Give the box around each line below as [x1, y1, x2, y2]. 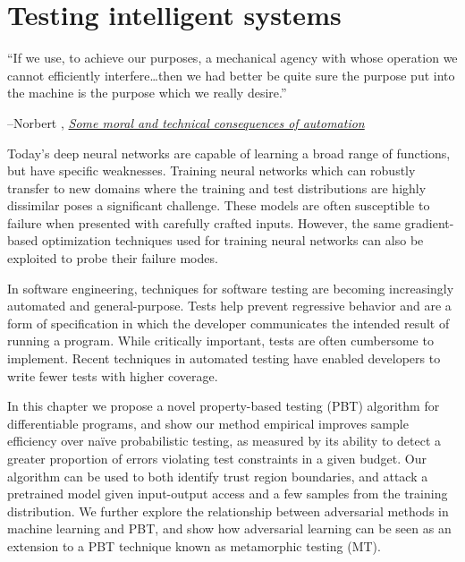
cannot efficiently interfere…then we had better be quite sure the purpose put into [7, 65, 455, 84]
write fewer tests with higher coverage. [7, 366, 218, 385]
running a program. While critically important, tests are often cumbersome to [7, 331, 434, 350]
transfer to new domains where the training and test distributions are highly [7, 178, 427, 197]
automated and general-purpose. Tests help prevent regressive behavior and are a [7, 296, 452, 315]
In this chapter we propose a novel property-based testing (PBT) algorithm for [7, 396, 440, 415]
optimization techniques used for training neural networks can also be [41, 231, 424, 250]
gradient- [404, 213, 454, 232]
